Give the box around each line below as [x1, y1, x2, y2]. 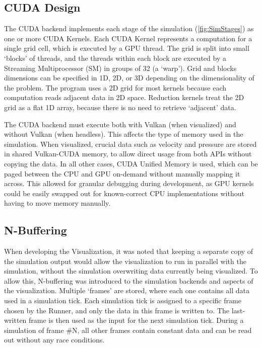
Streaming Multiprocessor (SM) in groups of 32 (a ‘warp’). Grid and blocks [4, 62, 237, 73]
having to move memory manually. [4, 198, 111, 208]
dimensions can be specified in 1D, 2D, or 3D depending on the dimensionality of [4, 72, 254, 83]
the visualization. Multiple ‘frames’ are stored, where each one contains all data [4, 285, 249, 296]
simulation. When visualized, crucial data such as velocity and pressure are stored [4, 138, 257, 149]
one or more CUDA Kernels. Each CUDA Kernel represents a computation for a [4, 33, 252, 43]
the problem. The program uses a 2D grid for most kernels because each [4, 82, 226, 93]
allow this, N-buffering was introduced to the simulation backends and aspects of [4, 275, 253, 286]
